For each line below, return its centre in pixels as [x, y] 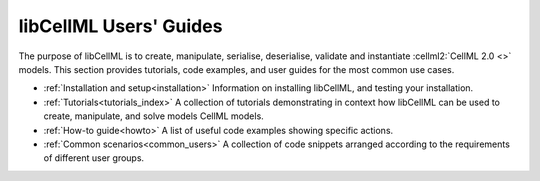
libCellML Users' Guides [120, 26]
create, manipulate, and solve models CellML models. [153, 116]
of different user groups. [94, 158]
